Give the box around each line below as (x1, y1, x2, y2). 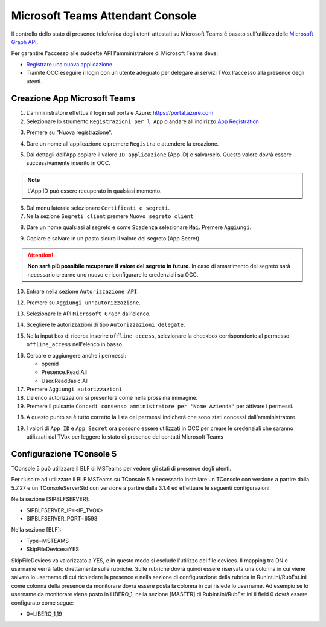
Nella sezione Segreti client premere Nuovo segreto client (26, 212, 194, 220)
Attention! (27, 251, 54, 259)
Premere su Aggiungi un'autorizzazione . (26, 299, 141, 306)
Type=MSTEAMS (26, 537, 69, 544)
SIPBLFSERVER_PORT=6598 (26, 515, 98, 522)
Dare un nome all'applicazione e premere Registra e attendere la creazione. (26, 140, 219, 147)
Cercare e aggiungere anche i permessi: (26, 352, 127, 359)
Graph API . (11, 38, 39, 45)
